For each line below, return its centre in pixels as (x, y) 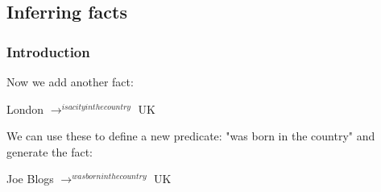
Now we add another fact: (70, 81)
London (25, 109)
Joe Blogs (30, 179)
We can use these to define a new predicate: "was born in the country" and (191, 136)
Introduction (48, 51)
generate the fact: (50, 151)
